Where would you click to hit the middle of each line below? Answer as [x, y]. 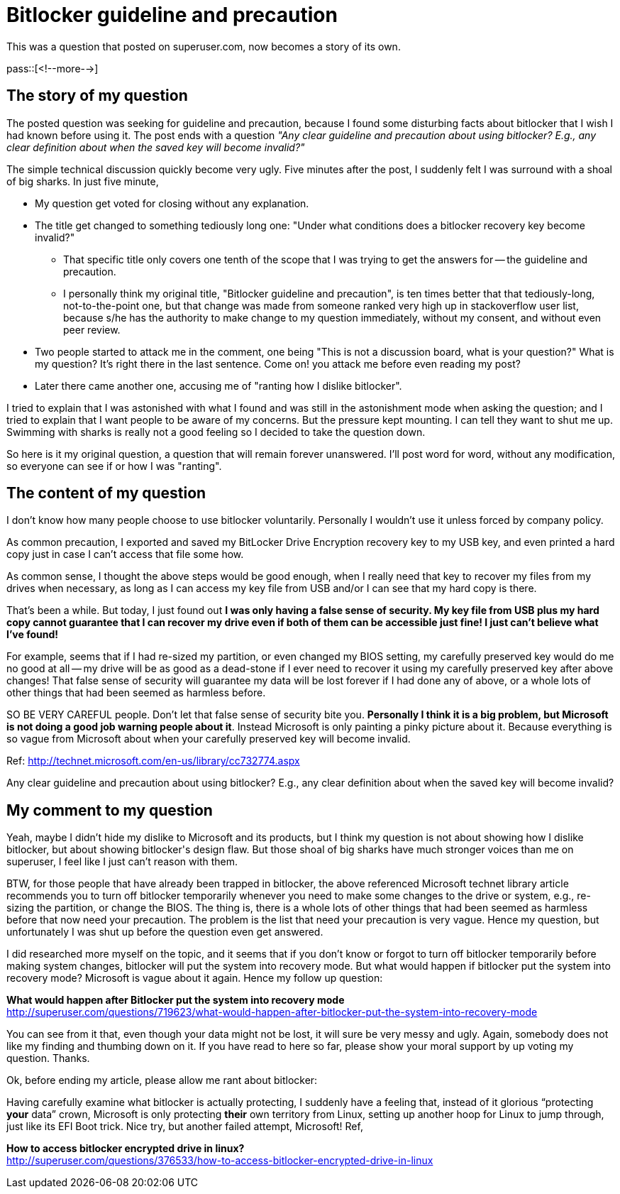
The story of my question [97, 96]
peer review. [92, 329]
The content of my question [106, 493]
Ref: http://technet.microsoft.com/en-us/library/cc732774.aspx [153, 761]
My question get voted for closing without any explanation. [172, 203]
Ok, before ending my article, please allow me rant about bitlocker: [162, 1080]
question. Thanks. [48, 1058]
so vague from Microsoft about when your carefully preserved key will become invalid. [209, 739]
